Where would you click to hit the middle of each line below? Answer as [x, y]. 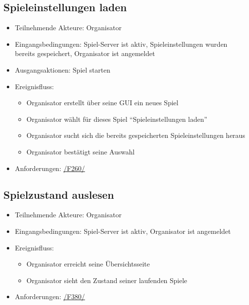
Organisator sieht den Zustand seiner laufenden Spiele [107, 280]
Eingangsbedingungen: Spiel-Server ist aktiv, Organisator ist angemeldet [123, 231]
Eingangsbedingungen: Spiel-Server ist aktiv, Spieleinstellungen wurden [121, 44]
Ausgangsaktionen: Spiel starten [62, 69]
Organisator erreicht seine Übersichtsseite [88, 264]
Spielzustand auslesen [59, 194]
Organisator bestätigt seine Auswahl [80, 151]
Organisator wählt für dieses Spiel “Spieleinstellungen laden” [117, 119]
